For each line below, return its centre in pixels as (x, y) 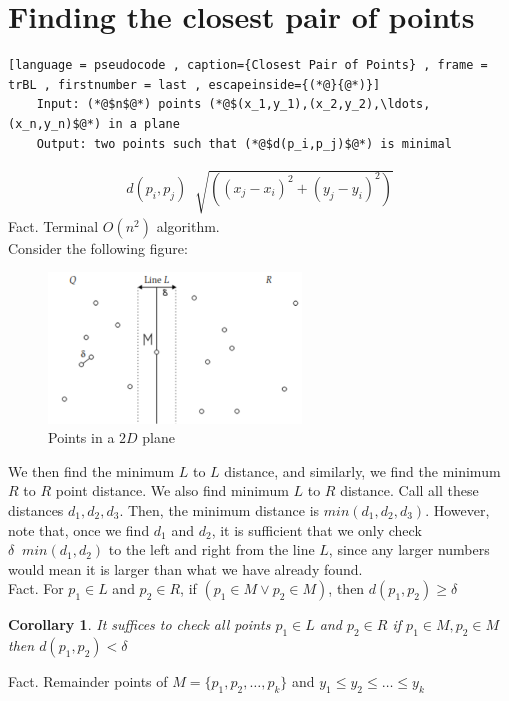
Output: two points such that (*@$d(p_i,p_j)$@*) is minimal (244, 143)
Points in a (81, 437)
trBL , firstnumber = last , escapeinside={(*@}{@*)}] (194, 84)
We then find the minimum (91, 470)
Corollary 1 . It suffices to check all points (139, 624)
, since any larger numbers (409, 549)
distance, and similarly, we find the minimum (362, 470)
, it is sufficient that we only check (316, 529)
